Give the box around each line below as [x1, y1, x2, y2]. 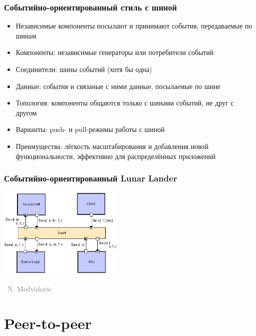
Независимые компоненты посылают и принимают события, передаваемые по [15, 20, 253, 31]
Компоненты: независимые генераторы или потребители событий [15, 47, 214, 57]
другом [15, 107, 37, 117]
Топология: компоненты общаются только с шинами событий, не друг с [15, 97, 234, 108]
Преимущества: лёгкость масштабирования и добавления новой [15, 140, 209, 151]
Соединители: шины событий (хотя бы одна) [15, 64, 152, 74]
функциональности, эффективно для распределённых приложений [15, 150, 216, 161]
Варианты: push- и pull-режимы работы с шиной [15, 124, 165, 134]
